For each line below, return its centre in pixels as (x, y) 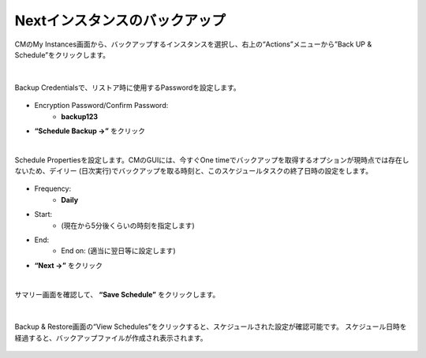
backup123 (80, 116)
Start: (43, 214)
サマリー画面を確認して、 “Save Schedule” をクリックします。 (117, 294)
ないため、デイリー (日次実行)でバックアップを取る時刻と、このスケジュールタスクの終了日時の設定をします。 (194, 171)
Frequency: (52, 188)
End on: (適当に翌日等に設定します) (119, 251)
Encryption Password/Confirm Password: (101, 106)
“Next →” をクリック (68, 265)
